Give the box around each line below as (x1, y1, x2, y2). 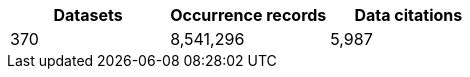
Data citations (354, 5, 463, 25)
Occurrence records (170, 5, 327, 25)
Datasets (53, 5, 123, 25)
